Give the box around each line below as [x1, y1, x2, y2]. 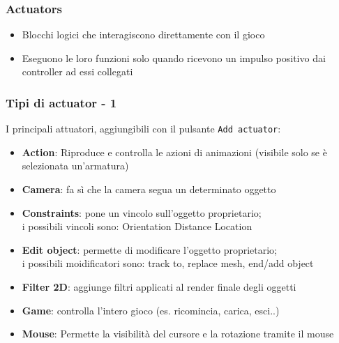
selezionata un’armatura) [22, 158, 129, 173]
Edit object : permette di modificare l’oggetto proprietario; [22, 242, 278, 257]
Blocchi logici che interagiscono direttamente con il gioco [22, 27, 265, 42]
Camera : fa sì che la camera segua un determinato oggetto [22, 182, 276, 197]
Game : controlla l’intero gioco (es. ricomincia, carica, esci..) [22, 303, 280, 317]
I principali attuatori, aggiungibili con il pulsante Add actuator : [6, 121, 281, 136]
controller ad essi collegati [22, 64, 133, 79]
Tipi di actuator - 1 [6, 93, 117, 111]
